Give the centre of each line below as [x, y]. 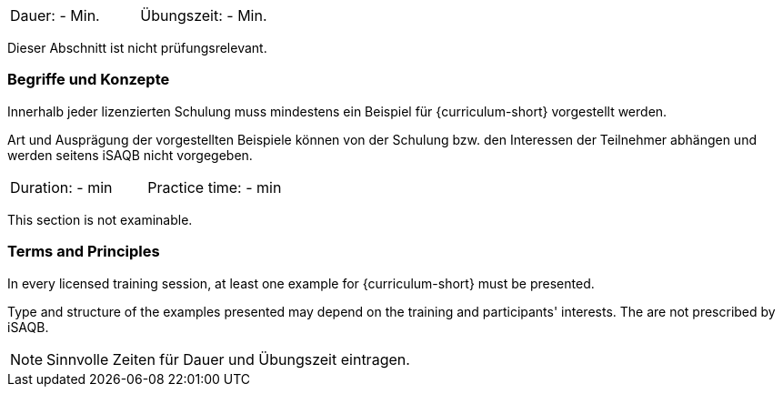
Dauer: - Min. [55, 15]
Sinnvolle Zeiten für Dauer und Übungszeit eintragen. [228, 359]
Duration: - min [61, 187]
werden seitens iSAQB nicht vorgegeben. [130, 155]
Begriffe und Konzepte [89, 80]
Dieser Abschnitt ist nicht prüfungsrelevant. [137, 48]
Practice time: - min [215, 187]
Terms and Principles [84, 252]
